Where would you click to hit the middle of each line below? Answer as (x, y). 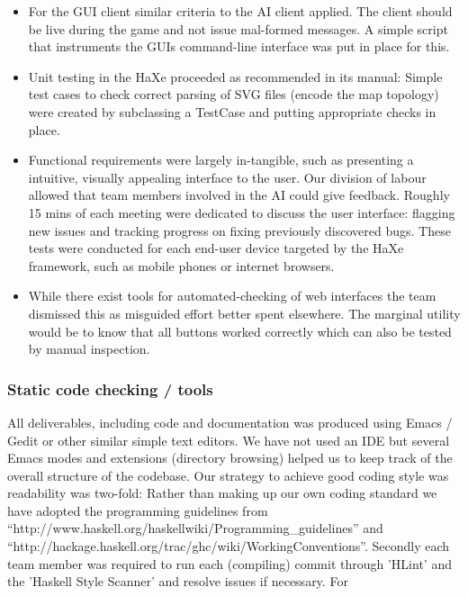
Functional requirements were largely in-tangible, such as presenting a (221, 160)
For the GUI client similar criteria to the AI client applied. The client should (240, 11)
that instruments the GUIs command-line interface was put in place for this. (239, 46)
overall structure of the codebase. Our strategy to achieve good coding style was (228, 475)
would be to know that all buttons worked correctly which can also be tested (240, 331)
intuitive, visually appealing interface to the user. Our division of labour (227, 177)
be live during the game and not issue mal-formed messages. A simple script (238, 28)
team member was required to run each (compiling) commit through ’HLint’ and (229, 563)
